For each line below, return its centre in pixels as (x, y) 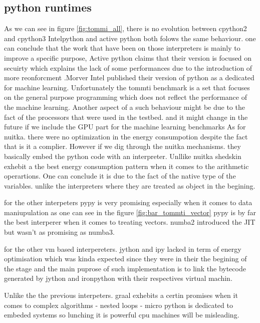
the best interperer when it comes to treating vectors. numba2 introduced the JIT (130, 222)
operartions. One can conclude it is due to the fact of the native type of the (120, 176)
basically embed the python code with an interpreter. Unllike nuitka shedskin (123, 156)
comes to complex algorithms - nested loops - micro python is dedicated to (118, 305)
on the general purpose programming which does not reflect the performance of (125, 97)
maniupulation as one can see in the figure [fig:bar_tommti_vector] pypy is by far (130, 212)
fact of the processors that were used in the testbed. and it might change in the (126, 117)
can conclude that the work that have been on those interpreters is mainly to (122, 48)
